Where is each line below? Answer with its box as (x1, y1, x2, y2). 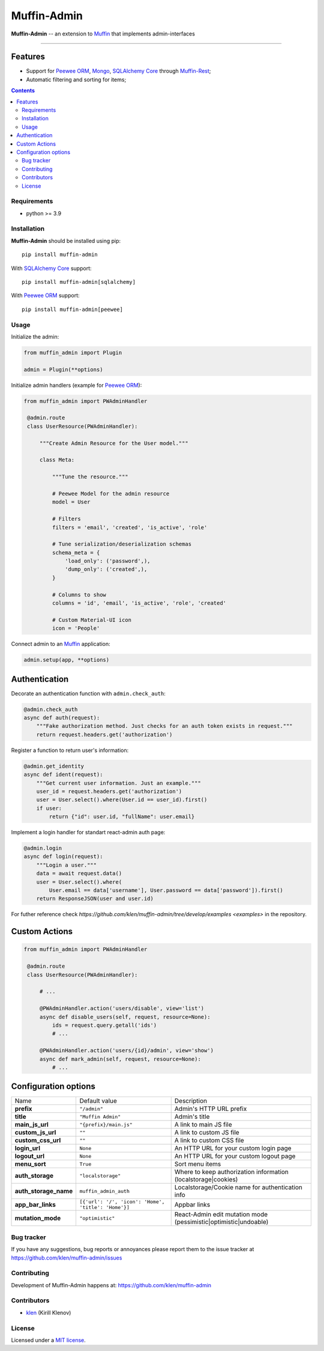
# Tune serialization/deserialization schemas (52, 541, 192, 547)
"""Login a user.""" (36, 861, 97, 869)
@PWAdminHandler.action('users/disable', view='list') (39, 1005, 205, 1012)
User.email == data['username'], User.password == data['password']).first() (49, 887, 283, 894)
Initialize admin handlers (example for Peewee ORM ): (11, 381, 142, 389)
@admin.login (23, 845, 62, 852)
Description (174, 1097, 208, 1105)
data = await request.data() (36, 870, 122, 877)
